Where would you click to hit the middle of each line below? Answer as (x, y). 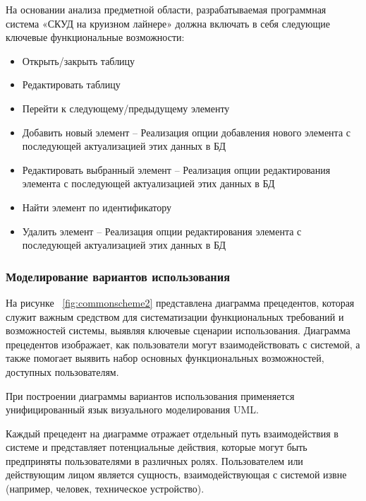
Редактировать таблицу (71, 84)
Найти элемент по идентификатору (97, 207)
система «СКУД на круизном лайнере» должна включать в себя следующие (168, 23)
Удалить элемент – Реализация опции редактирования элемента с (162, 231)
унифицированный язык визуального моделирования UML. (132, 409)
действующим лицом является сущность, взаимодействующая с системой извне (176, 475)
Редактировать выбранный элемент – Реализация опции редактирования (176, 169)
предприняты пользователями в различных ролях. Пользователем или (154, 460)
